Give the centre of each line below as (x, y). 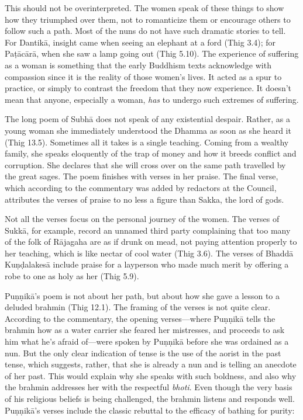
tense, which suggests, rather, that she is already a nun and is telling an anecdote (151, 364)
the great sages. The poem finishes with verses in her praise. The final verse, (142, 176)
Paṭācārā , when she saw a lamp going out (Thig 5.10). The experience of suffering (152, 53)
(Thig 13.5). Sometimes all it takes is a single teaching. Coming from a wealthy (147, 142)
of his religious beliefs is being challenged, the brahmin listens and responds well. (150, 398)
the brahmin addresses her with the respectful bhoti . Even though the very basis (149, 387)
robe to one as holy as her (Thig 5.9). (72, 276)
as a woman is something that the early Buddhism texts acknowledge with (138, 65)
